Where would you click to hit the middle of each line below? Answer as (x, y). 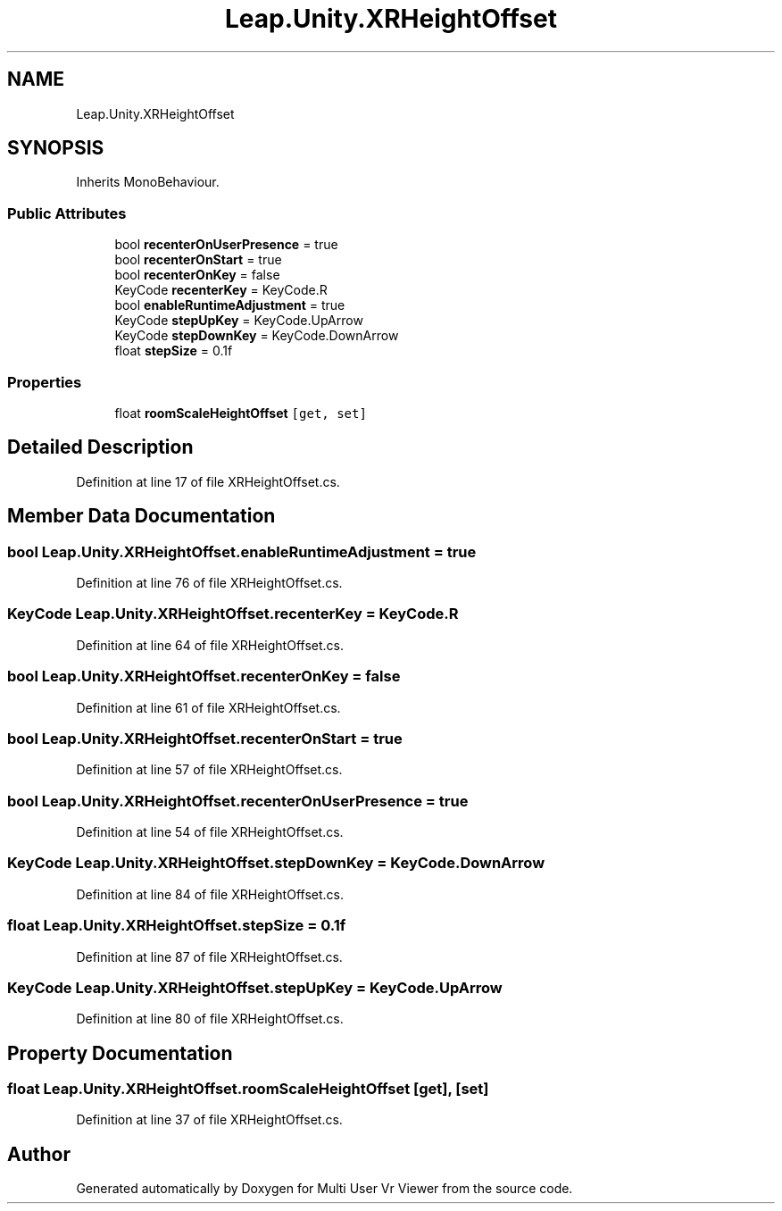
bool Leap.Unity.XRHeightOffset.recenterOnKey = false (204, 676)
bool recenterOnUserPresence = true (226, 245)
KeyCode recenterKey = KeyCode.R (221, 290)
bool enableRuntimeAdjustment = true (230, 305)
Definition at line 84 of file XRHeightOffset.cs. (210, 894)
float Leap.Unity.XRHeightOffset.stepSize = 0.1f (177, 926)
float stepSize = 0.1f (174, 351)
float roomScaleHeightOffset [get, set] (241, 413)
